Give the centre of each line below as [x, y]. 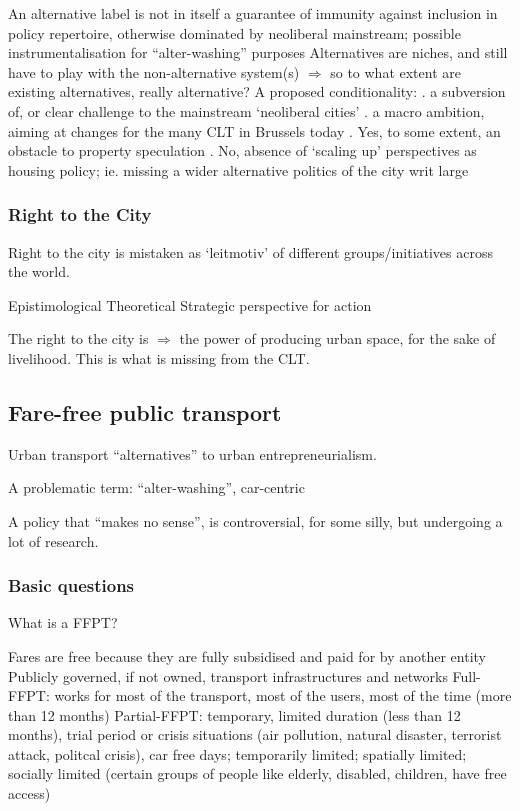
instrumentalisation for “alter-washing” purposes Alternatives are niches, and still [258, 52]
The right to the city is [78, 338]
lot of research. [53, 540]
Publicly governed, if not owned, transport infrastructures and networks [228, 675]
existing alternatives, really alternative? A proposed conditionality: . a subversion [257, 91]
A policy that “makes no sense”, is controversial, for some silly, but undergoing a [255, 520]
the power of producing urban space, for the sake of [337, 338]
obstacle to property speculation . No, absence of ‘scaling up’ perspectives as [242, 150]
